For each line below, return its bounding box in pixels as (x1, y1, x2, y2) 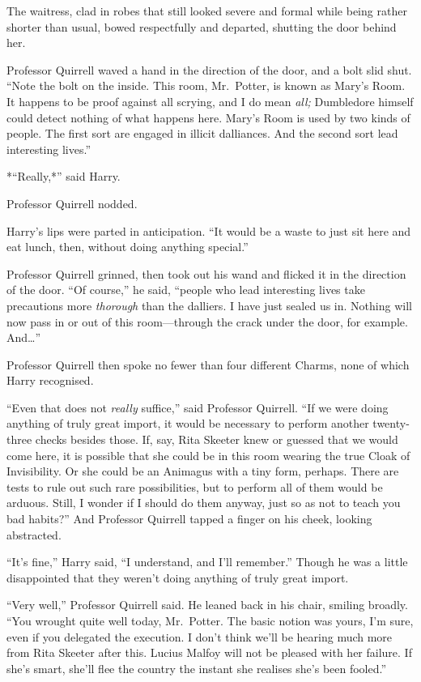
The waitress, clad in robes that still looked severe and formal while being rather (6, 2, 407, 19)
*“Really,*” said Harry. (6, 168, 121, 185)
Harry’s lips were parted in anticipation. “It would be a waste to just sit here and (6, 222, 411, 239)
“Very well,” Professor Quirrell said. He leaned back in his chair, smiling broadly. (6, 596, 408, 613)
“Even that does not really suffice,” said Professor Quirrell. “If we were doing (6, 399, 389, 416)
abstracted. (6, 526, 62, 543)
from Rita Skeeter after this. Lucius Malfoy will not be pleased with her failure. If (6, 644, 412, 661)
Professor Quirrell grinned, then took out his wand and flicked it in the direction (6, 265, 406, 282)
